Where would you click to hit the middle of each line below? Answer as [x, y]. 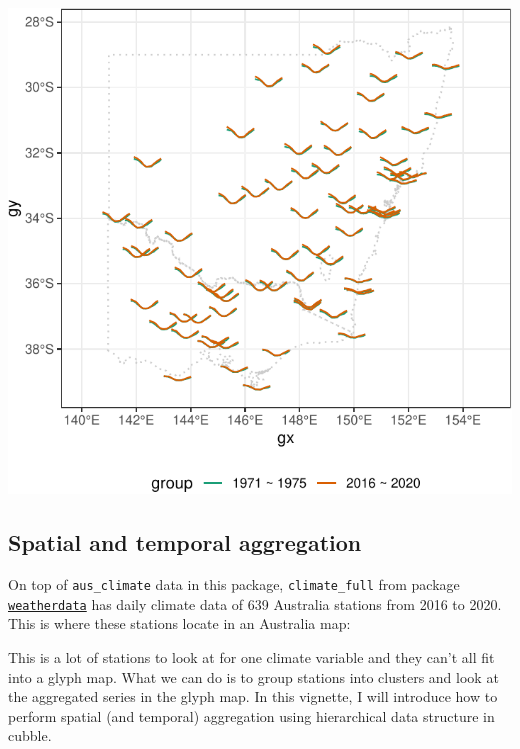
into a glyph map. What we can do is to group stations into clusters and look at [253, 676]
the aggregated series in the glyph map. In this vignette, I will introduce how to [253, 696]
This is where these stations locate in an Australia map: [179, 623]
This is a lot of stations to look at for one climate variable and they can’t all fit [251, 656]
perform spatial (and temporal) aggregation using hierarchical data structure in [251, 715]
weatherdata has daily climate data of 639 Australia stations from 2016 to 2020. [255, 603]
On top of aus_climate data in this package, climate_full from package [234, 584]
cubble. [30, 735]
